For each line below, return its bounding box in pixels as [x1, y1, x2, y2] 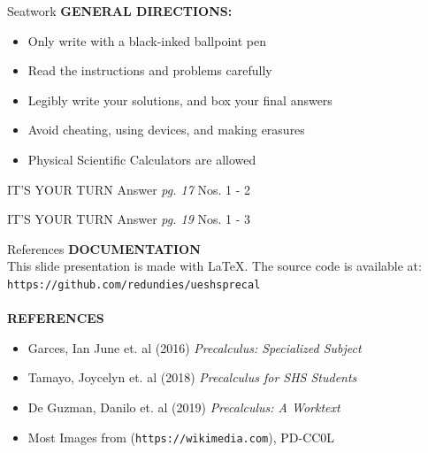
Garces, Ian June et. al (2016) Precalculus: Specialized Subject [27, 338, 362, 357]
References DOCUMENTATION [7, 239, 201, 257]
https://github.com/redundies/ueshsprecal [7, 278, 261, 291]
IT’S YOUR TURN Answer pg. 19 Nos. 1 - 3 [7, 210, 251, 228]
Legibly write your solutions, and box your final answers [27, 90, 332, 109]
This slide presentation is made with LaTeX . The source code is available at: [7, 257, 422, 275]
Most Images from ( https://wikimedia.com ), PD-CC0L [27, 427, 335, 446]
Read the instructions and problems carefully [27, 61, 272, 80]
